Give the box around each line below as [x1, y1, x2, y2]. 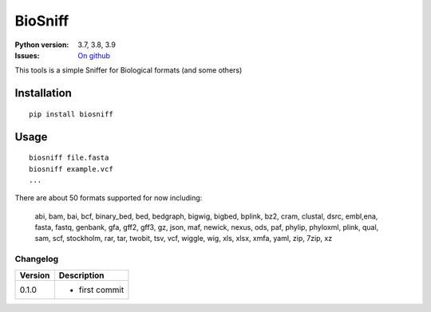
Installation [14, 86, 72, 100]
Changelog [14, 254, 59, 265]
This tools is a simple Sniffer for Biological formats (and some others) [14, 65, 243, 75]
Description [58, 270, 105, 281]
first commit [78, 284, 125, 295]
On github [77, 50, 111, 60]
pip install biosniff [29, 109, 113, 119]
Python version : [14, 40, 69, 49]
